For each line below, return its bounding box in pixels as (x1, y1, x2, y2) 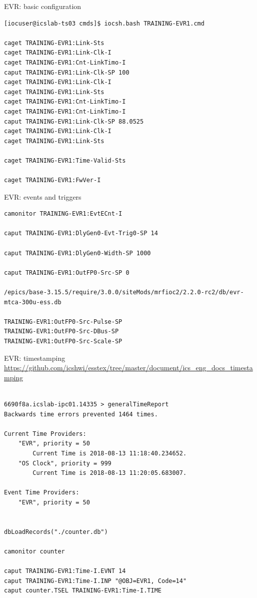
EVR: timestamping (4, 352, 65, 363)
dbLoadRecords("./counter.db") (4, 528, 108, 535)
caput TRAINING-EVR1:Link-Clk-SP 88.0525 (4, 118, 144, 125)
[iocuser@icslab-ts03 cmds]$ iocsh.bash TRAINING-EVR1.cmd (4, 20, 204, 27)
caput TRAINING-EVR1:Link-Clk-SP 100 (4, 69, 129, 76)
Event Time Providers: (4, 489, 79, 496)
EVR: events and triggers (4, 191, 81, 202)
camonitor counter (4, 547, 65, 555)
